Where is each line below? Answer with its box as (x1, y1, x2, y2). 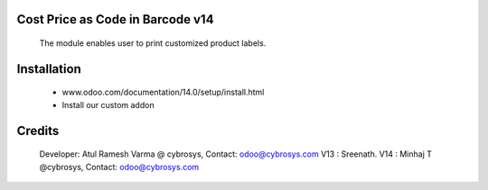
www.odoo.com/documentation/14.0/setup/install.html (61, 86, 265, 98)
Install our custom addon (61, 99, 155, 110)
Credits (16, 122, 60, 139)
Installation (16, 61, 81, 77)
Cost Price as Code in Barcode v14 (16, 12, 214, 27)
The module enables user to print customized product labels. (39, 38, 267, 49)
